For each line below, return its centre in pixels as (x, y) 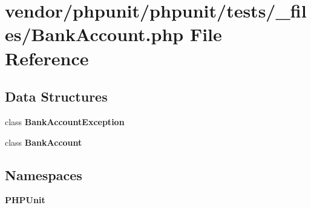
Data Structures (56, 96)
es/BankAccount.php (94, 34)
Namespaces (44, 174)
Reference (47, 58)
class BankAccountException (65, 121)
